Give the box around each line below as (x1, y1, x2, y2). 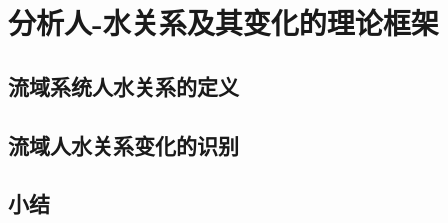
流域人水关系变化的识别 (8, 129, 239, 160)
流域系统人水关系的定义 (8, 70, 239, 101)
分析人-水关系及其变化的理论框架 (8, 2, 439, 43)
